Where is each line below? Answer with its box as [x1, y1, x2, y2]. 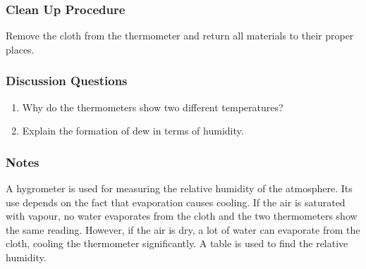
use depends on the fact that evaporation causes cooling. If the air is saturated [6, 194, 346, 209]
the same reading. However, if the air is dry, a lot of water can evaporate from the [6, 222, 360, 237]
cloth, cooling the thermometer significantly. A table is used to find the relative [6, 236, 348, 251]
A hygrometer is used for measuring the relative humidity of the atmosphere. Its [6, 181, 353, 196]
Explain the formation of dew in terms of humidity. [22, 123, 244, 138]
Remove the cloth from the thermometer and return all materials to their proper [6, 28, 354, 43]
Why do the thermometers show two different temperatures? [22, 99, 283, 114]
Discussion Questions [6, 72, 128, 89]
